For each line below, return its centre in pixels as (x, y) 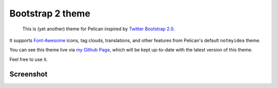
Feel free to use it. (29, 59)
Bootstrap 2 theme (50, 13)
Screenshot (28, 74)
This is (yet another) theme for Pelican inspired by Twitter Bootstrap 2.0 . (98, 29)
